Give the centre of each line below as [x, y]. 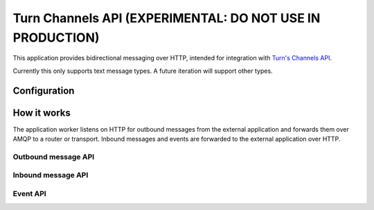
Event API [29, 193]
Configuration [44, 90]
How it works [42, 113]
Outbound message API [54, 157]
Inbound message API [51, 175]
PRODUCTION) [56, 37]
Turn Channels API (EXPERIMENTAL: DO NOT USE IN [167, 18]
